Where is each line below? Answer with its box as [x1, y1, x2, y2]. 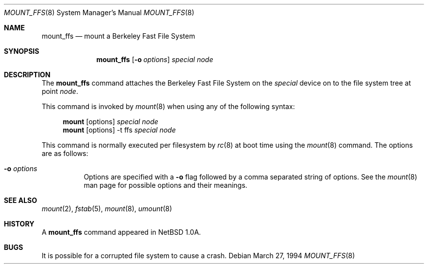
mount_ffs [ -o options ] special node [96, 55, 214, 64]
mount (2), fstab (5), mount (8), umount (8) [42, 204, 172, 213]
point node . [42, 87, 78, 95]
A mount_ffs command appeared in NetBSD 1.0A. [42, 228, 201, 236]
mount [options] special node [63, 117, 158, 126]
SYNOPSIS [4, 47, 40, 55]
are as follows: [42, 149, 88, 157]
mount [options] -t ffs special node [63, 126, 176, 134]
